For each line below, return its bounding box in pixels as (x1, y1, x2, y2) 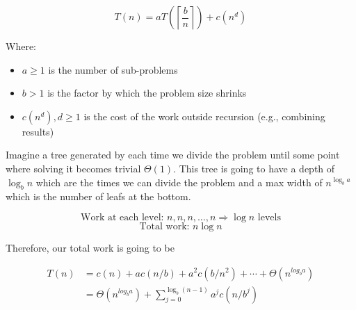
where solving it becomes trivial (6, 161, 141, 175)
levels (257, 212, 281, 222)
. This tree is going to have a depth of (173, 161, 335, 175)
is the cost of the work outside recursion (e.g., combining (83, 108, 325, 123)
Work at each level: (81, 212, 164, 222)
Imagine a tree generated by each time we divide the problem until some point (6, 147, 340, 162)
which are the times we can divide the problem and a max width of (35, 174, 323, 189)
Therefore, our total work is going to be (6, 240, 175, 254)
